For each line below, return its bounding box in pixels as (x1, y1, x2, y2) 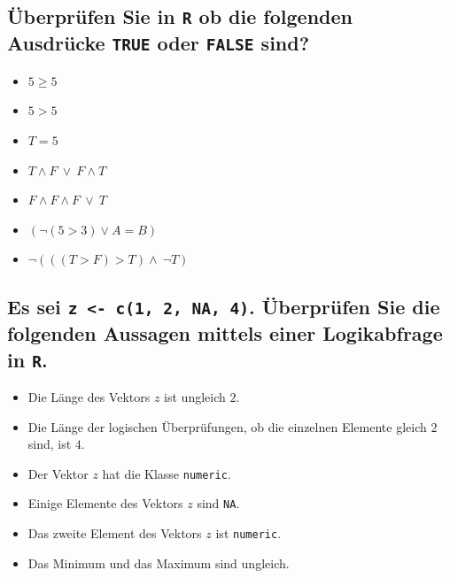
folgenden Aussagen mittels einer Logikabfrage (7, 320, 443, 347)
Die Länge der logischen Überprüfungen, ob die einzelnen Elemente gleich (27, 417, 427, 435)
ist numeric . (215, 524, 282, 543)
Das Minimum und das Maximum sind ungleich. (27, 553, 290, 572)
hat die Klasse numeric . (102, 464, 231, 482)
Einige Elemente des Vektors (27, 494, 183, 512)
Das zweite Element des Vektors (27, 524, 202, 543)
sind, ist (27, 435, 72, 453)
